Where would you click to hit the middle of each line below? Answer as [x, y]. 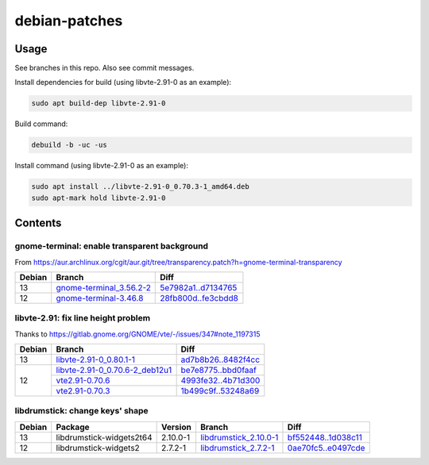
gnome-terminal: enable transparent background [112, 246]
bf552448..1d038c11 [325, 437]
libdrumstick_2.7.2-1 [237, 448]
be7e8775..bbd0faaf [219, 371]
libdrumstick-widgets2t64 [104, 437]
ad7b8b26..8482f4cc [220, 359]
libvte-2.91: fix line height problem [83, 318]
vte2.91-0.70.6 [83, 381]
